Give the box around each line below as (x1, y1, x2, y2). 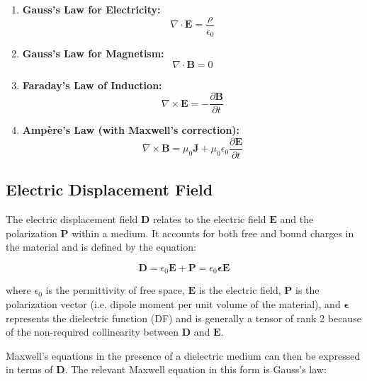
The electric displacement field (6, 212, 138, 227)
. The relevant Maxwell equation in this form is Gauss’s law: (64, 362, 327, 377)
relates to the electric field (153, 212, 266, 227)
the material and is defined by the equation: (6, 239, 196, 254)
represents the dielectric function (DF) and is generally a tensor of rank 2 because (6, 310, 361, 325)
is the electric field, (198, 283, 281, 297)
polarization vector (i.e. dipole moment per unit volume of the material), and (6, 297, 341, 312)
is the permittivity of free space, (45, 283, 185, 297)
